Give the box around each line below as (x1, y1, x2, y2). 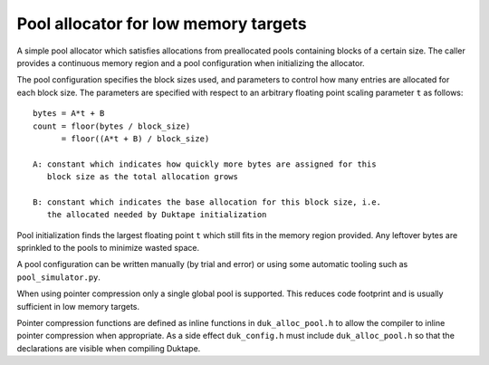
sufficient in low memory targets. (16, 301, 140, 312)
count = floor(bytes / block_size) (33, 120, 191, 131)
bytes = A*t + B (33, 109, 105, 119)
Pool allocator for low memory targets (16, 14, 307, 34)
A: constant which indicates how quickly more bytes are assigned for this (33, 158, 377, 169)
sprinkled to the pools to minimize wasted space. (16, 243, 199, 254)
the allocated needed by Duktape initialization (46, 209, 267, 220)
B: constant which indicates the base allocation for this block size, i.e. (33, 197, 382, 207)
